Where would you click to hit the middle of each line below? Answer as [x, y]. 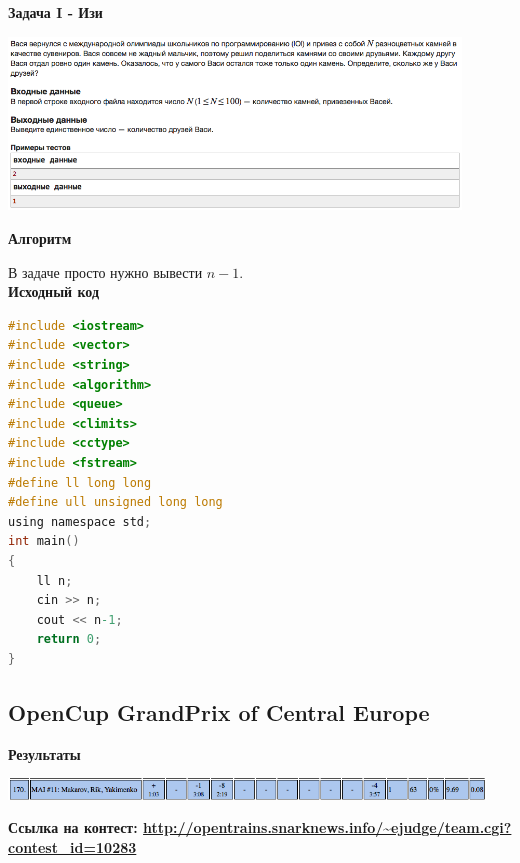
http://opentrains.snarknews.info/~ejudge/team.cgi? [327, 827]
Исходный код [54, 291]
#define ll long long [80, 482]
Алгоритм [40, 238]
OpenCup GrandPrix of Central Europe [219, 711]
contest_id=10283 [72, 847]
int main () [44, 541]
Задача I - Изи [55, 12]
